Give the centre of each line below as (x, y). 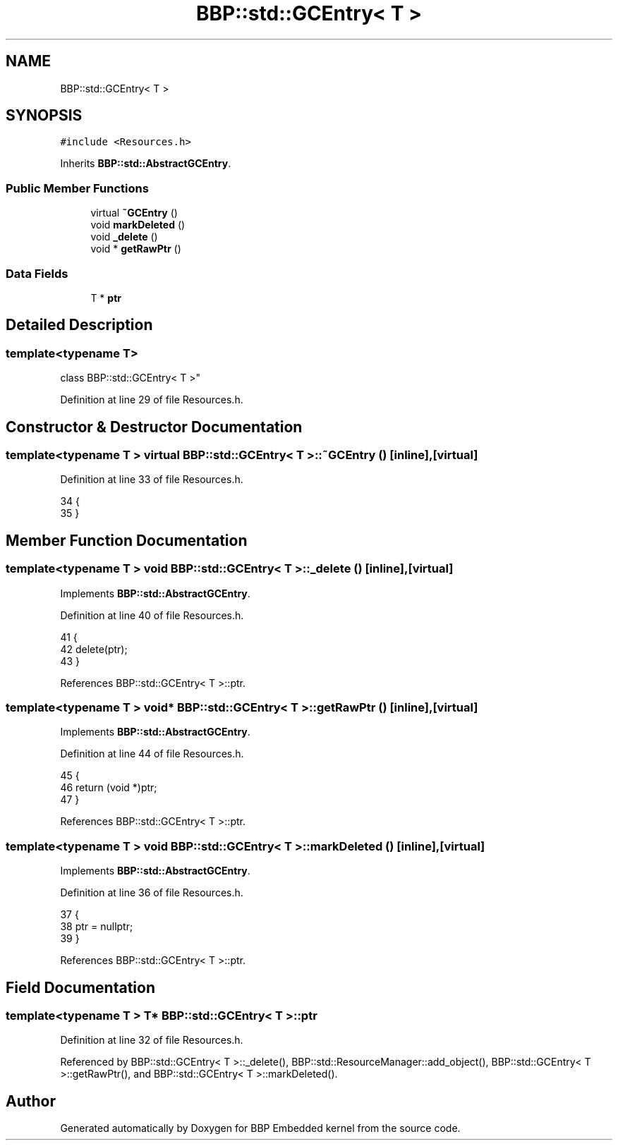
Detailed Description (79, 325)
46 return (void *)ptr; (109, 788)
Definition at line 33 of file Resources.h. (152, 480)
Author (31, 1101)
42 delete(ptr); (94, 649)
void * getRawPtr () (136, 249)
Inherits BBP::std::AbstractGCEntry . (146, 164)
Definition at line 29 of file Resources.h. (152, 400)
